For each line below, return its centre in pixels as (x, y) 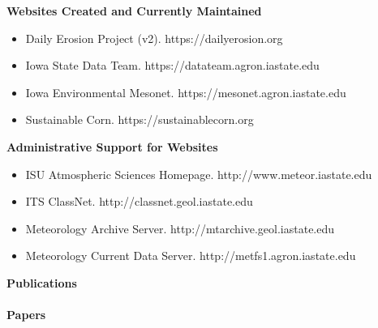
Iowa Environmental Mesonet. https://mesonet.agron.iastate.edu (186, 92)
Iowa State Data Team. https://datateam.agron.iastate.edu (172, 65)
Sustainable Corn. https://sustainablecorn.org (140, 119)
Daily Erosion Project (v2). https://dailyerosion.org (154, 38)
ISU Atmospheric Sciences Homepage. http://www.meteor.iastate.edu (199, 174)
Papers (26, 315)
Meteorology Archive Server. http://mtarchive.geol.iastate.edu (180, 228)
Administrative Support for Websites (112, 146)
